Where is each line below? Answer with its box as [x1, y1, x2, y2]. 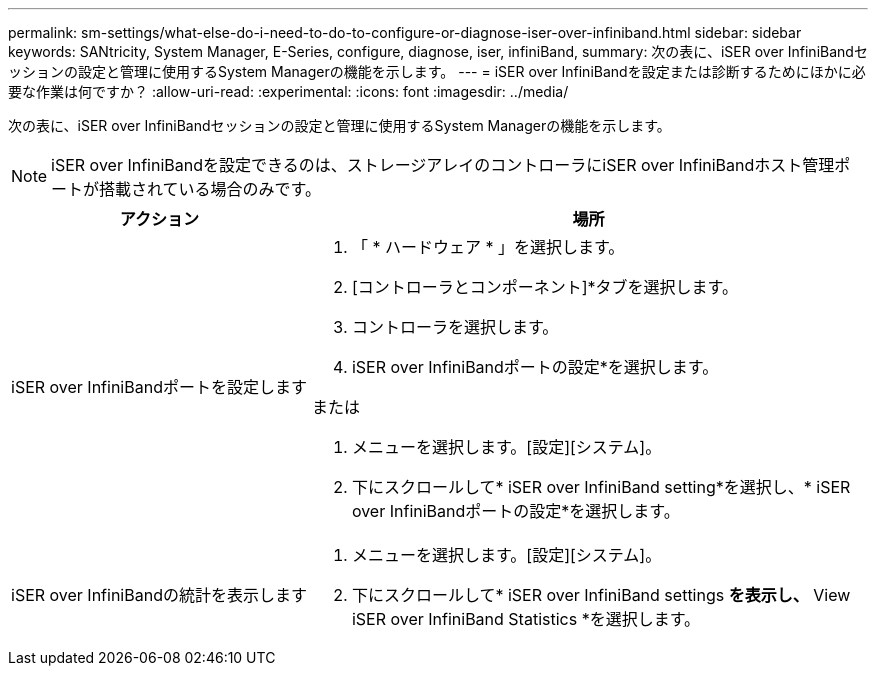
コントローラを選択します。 [351, 317, 559, 337]
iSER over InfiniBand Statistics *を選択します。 [351, 609, 701, 629]
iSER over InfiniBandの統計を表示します [11, 585, 307, 605]
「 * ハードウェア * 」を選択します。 [351, 237, 625, 257]
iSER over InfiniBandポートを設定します [11, 377, 307, 397]
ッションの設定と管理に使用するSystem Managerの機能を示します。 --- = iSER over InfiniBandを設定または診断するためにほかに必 [8, 63, 866, 80]
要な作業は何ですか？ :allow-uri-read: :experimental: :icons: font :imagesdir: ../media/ [8, 83, 569, 100]
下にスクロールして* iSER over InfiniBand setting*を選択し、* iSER [351, 477, 851, 497]
